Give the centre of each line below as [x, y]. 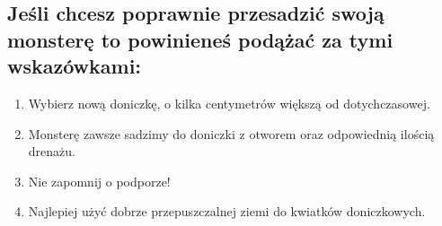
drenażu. [52, 151]
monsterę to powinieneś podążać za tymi [200, 39]
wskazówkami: [75, 66]
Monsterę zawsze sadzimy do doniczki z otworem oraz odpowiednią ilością [231, 133]
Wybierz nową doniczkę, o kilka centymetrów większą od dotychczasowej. [229, 103]
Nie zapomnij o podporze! [99, 181]
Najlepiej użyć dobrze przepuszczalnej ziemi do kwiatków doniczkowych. [227, 211]
